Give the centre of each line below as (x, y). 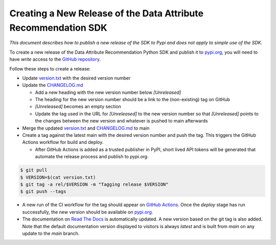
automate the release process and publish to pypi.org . (92, 157)
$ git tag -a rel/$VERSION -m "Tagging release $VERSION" (94, 184)
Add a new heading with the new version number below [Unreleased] (108, 92)
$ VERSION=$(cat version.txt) (58, 177)
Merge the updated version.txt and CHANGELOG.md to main (86, 128)
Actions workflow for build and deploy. (63, 142)
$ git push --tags (43, 192)
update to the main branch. (51, 233)
